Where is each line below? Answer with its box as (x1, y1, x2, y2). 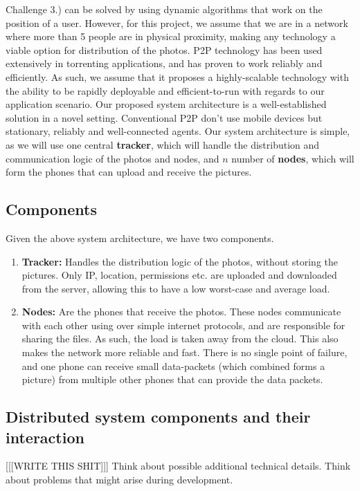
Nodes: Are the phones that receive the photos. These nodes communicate (21, 304, 341, 319)
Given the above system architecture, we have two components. (6, 230, 274, 245)
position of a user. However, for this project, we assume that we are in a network (6, 15, 348, 30)
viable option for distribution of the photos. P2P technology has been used (6, 42, 323, 57)
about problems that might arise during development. (6, 472, 233, 487)
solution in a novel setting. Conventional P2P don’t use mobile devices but (6, 110, 323, 124)
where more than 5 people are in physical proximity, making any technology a (6, 29, 336, 44)
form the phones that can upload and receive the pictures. (6, 165, 252, 179)
